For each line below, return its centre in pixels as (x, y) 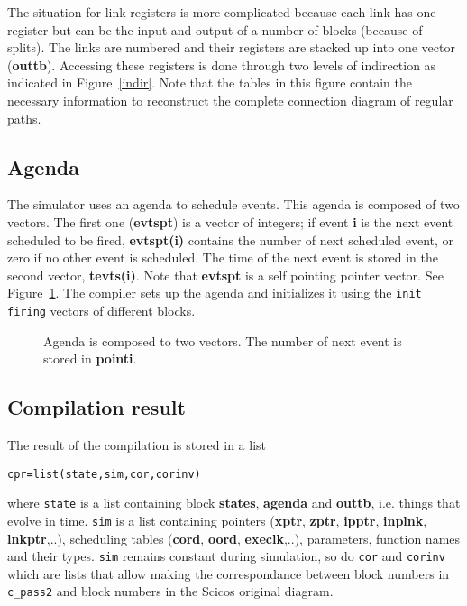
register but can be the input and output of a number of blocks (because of (215, 29)
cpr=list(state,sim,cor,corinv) (104, 474)
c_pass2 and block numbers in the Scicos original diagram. (170, 591)
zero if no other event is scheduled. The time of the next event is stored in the (223, 257)
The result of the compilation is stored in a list (137, 445)
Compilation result (96, 407)
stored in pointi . (90, 358)
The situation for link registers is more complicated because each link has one (222, 12)
